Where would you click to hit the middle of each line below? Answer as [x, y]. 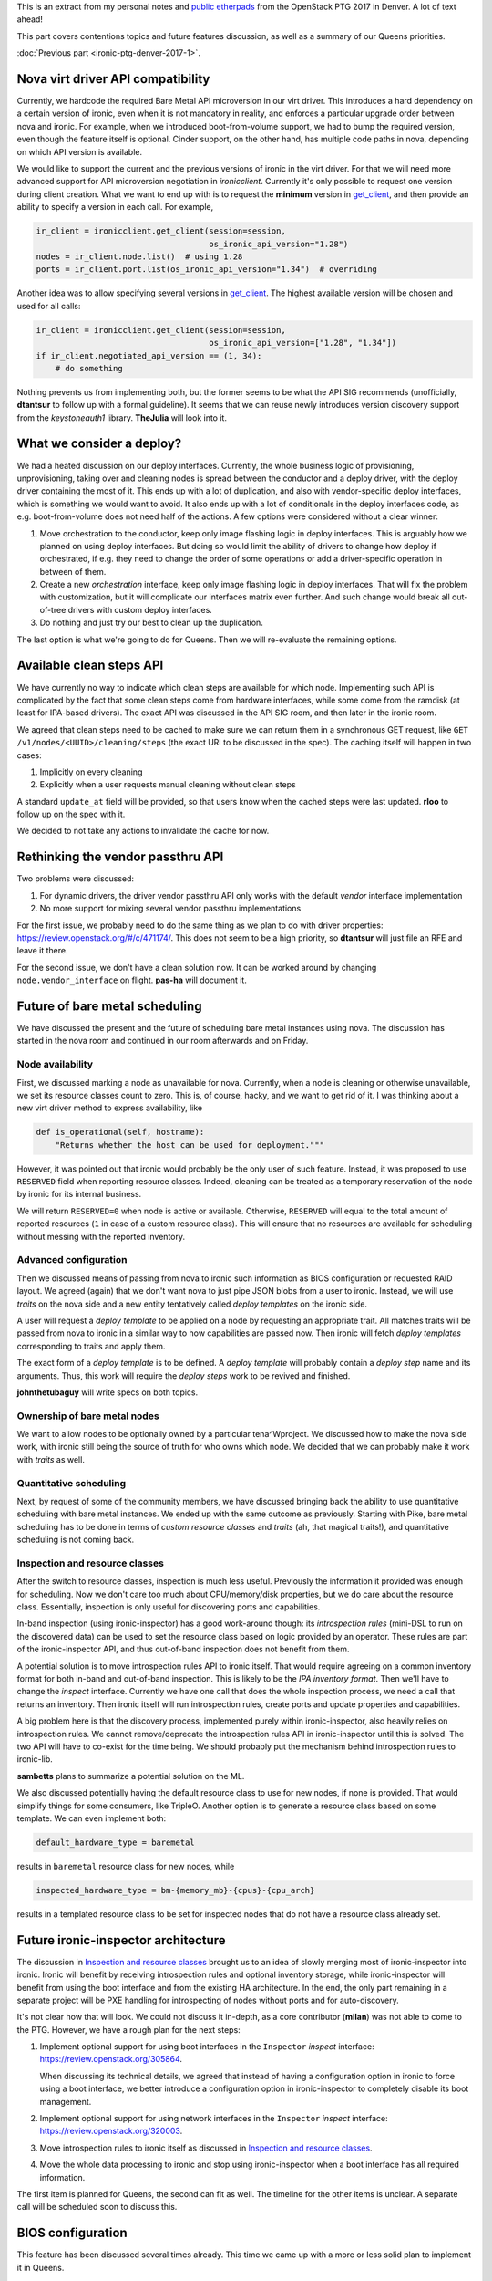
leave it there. [42, 951]
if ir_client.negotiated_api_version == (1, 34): [149, 355]
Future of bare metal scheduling [109, 1006]
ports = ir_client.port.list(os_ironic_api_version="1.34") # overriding [207, 270]
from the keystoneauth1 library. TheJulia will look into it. [122, 417]
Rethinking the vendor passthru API [120, 857]
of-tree [53, 609]
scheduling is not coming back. [76, 1540]
